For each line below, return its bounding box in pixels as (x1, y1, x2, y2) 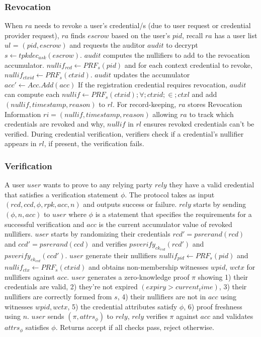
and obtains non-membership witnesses (88, 262, 209, 272)
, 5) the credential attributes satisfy (67, 301, 178, 311)
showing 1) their (198, 271, 248, 282)
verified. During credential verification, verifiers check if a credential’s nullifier (5, 128, 244, 139)
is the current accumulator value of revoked (99, 218, 232, 229)
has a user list (214, 30, 257, 40)
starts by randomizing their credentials (51, 229, 170, 239)
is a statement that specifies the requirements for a (95, 208, 252, 219)
